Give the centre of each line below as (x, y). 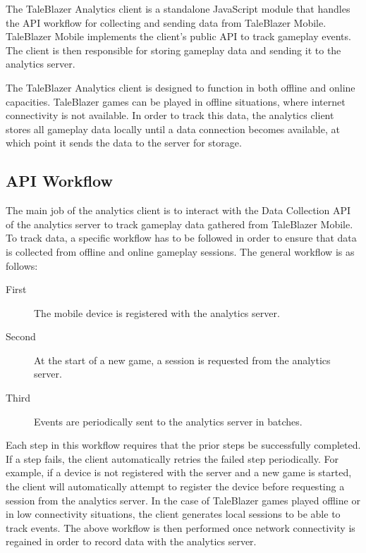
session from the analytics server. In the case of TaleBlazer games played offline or (183, 500)
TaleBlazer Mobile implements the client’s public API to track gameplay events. (178, 36)
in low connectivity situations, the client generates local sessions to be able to (173, 514)
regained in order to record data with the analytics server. (131, 541)
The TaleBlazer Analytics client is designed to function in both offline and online (181, 87)
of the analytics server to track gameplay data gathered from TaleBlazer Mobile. (179, 224)
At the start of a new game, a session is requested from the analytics (182, 360)
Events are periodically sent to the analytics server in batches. (168, 421)
